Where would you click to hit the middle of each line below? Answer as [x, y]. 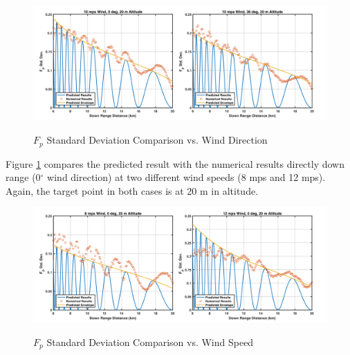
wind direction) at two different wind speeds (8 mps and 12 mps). [186, 177]
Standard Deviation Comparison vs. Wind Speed [150, 342]
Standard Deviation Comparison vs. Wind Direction [157, 140]
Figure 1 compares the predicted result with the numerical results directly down [175, 163]
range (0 [23, 177]
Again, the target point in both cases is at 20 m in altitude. [132, 190]
